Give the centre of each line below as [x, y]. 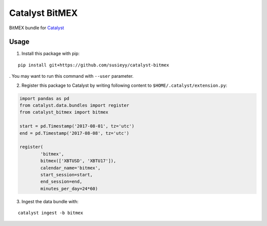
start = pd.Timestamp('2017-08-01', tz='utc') [77, 126]
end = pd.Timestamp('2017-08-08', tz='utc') [74, 133]
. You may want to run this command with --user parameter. [71, 76]
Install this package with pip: [51, 54]
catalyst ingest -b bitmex [51, 213]
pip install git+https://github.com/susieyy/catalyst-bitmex [93, 65]
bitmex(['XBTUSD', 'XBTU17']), [78, 161]
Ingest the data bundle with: [50, 201]
